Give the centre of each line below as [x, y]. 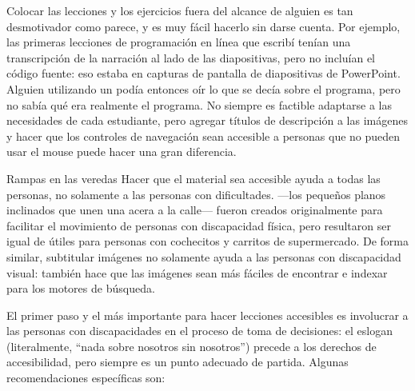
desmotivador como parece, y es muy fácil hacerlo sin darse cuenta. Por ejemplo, [204, 26]
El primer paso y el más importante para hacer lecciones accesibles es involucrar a [207, 315]
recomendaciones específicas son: [86, 378]
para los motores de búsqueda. [81, 288]
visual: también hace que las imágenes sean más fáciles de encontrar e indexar [197, 272]
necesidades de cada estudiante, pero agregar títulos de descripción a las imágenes [207, 120]
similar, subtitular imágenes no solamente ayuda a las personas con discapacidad [204, 256]
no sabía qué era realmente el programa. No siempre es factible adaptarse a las [200, 104]
